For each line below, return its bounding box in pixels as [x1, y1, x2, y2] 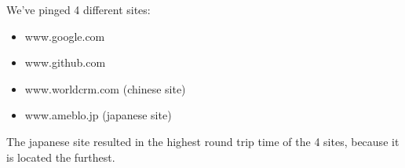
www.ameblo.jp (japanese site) [24, 107, 172, 123]
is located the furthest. [6, 148, 115, 165]
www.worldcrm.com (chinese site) [24, 80, 186, 97]
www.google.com [24, 27, 105, 44]
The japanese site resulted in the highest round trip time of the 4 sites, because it [6, 133, 400, 149]
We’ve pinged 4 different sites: [6, 2, 151, 17]
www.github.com [24, 54, 106, 71]
